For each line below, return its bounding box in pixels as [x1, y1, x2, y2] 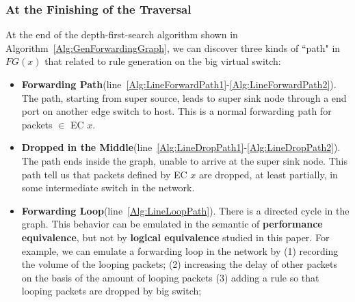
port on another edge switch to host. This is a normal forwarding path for [21, 104, 332, 118]
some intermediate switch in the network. [21, 180, 195, 195]
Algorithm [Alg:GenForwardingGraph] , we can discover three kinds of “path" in [5, 40, 341, 55]
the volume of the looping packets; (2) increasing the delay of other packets [21, 257, 337, 271]
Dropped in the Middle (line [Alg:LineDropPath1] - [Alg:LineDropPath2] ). [21, 140, 341, 154]
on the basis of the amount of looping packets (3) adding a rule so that [21, 270, 319, 284]
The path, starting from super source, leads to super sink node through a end [21, 90, 347, 105]
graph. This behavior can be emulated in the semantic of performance [21, 217, 323, 231]
